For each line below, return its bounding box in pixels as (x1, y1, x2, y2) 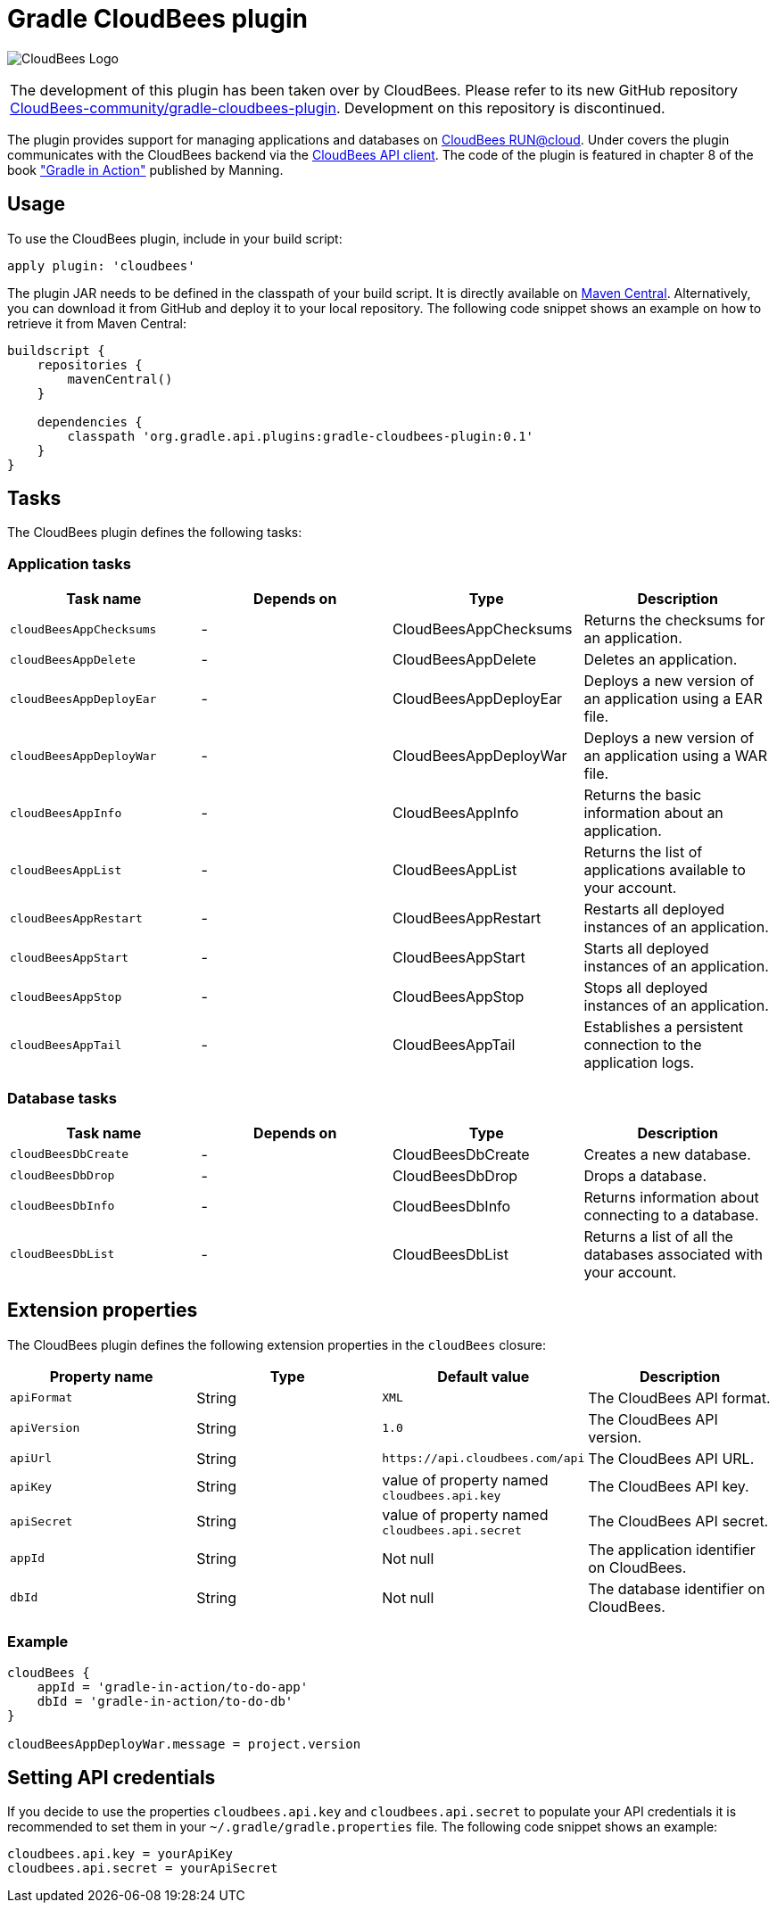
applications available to (583, 861, 746, 880)
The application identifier (588, 1540, 756, 1559)
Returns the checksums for (583, 611, 765, 630)
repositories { (37, 357, 143, 372)
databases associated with (583, 1244, 764, 1263)
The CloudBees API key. (588, 1477, 749, 1496)
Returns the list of (583, 843, 703, 862)
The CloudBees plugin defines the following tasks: (7, 525, 302, 541)
